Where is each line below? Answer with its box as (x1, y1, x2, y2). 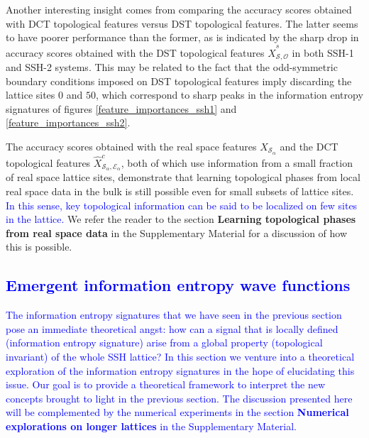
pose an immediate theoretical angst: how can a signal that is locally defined (6, 321, 338, 336)
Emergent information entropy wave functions (6, 274, 351, 296)
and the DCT (280, 138, 338, 153)
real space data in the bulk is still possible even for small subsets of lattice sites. (6, 183, 354, 198)
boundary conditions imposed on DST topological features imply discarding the (6, 73, 352, 88)
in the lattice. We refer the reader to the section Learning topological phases (6, 212, 356, 226)
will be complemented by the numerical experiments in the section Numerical (6, 405, 349, 420)
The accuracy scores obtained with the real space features (6, 138, 257, 153)
